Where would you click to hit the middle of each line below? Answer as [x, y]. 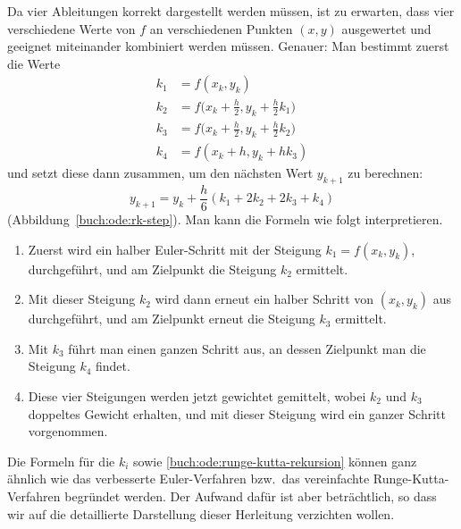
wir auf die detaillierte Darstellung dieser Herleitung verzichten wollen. [201, 513]
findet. [113, 366]
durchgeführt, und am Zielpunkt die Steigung [152, 269]
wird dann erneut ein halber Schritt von [264, 299]
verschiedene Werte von [71, 28]
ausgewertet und [386, 28]
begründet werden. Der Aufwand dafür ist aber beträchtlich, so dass [251, 495]
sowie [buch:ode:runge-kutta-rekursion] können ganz [275, 461]
